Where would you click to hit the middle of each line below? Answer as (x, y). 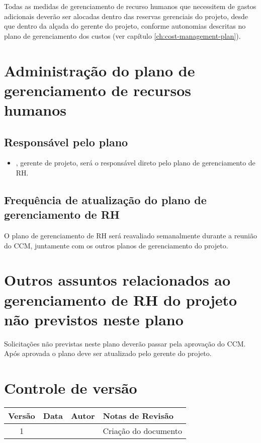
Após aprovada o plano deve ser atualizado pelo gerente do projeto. (108, 353)
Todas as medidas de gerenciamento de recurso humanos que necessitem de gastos (130, 6)
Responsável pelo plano (66, 142)
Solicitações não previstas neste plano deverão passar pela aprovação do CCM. (125, 343)
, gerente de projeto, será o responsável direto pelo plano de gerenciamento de (136, 163)
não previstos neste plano (94, 319)
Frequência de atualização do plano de (105, 199)
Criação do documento (142, 431)
